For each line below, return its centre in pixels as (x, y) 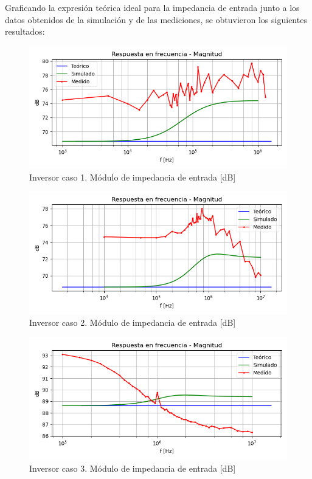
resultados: (25, 31)
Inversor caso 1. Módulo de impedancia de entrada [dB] (133, 177)
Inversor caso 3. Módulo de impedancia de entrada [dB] (133, 468)
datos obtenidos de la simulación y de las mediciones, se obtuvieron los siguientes (156, 19)
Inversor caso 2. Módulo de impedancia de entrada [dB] (133, 322)
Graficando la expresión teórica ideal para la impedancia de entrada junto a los (152, 7)
